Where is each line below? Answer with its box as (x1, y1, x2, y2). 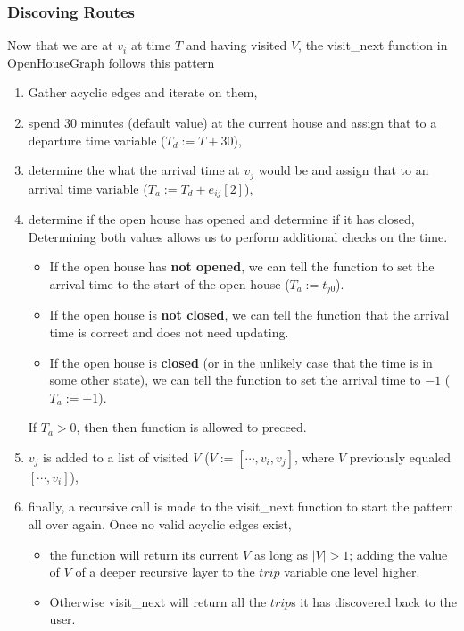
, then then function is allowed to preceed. (76, 418, 307, 436)
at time (130, 36, 171, 54)
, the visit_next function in (298, 36, 448, 54)
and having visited (186, 36, 287, 54)
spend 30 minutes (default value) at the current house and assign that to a (28, 113, 437, 131)
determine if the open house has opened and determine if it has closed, (28, 210, 415, 228)
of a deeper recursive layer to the (75, 562, 255, 581)
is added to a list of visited (43, 447, 189, 466)
